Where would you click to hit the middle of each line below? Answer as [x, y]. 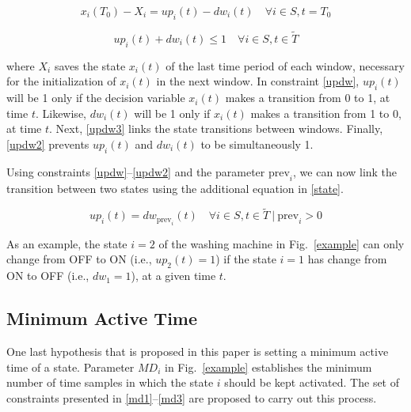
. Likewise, [61, 113]
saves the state [90, 65]
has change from [347, 259]
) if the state [246, 259]
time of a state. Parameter [70, 367]
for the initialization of [61, 81]
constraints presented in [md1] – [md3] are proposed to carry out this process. [192, 397]
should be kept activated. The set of [312, 382]
